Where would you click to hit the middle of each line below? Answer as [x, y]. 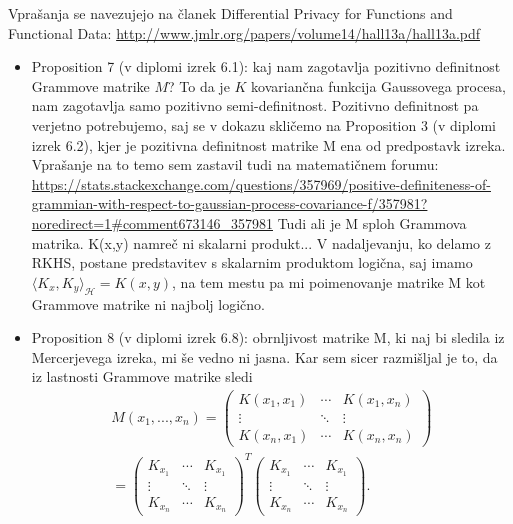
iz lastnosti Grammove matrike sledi [142, 376]
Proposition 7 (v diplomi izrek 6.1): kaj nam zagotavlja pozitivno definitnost [266, 66]
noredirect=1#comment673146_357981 [152, 222]
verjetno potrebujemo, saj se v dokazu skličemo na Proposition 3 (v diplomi [263, 124]
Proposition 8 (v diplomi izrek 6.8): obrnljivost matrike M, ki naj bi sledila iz [268, 337]
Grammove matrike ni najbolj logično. [148, 303]
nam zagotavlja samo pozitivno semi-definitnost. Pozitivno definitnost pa [255, 105]
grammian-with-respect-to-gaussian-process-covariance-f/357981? [229, 203]
